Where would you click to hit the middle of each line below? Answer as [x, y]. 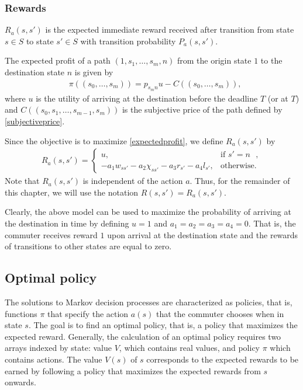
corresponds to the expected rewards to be [223, 359]
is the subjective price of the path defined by [202, 109]
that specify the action [88, 313]
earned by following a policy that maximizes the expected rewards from [133, 370]
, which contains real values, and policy [189, 348]
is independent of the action [133, 181]
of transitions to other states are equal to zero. [88, 246]
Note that [22, 181]
